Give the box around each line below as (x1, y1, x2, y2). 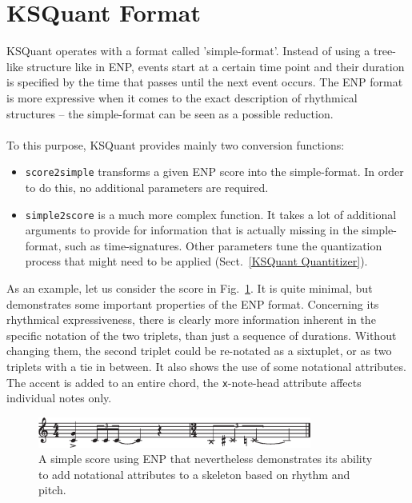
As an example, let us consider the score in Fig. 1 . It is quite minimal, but (6, 279, 373, 296)
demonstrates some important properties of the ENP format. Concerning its (6, 295, 379, 312)
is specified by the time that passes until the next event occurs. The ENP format (6, 74, 403, 90)
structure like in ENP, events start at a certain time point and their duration (26, 58, 405, 74)
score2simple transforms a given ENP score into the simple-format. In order (25, 163, 404, 180)
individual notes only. (6, 389, 112, 406)
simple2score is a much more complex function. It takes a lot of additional (25, 206, 397, 222)
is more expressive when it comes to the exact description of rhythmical (6, 89, 358, 106)
